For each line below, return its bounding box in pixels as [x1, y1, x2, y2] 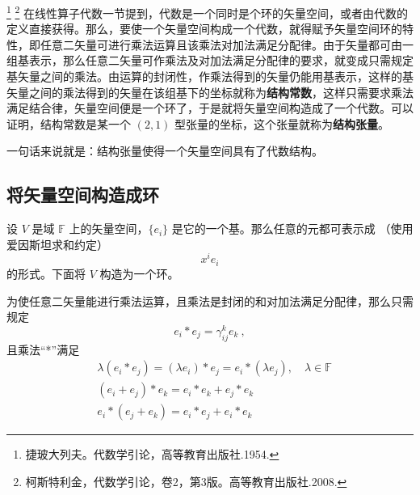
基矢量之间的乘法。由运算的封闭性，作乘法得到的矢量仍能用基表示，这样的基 [6, 68, 414, 85]
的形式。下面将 [6, 264, 86, 281]
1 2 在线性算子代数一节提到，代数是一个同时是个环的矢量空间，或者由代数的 [6, 2, 409, 21]
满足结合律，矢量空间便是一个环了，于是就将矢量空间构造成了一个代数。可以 [6, 99, 414, 116]
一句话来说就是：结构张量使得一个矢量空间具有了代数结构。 [6, 142, 323, 159]
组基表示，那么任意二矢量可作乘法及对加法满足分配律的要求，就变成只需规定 [6, 52, 414, 69]
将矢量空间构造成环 [6, 182, 159, 207]
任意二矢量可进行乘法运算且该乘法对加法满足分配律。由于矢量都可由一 [40, 36, 414, 53]
